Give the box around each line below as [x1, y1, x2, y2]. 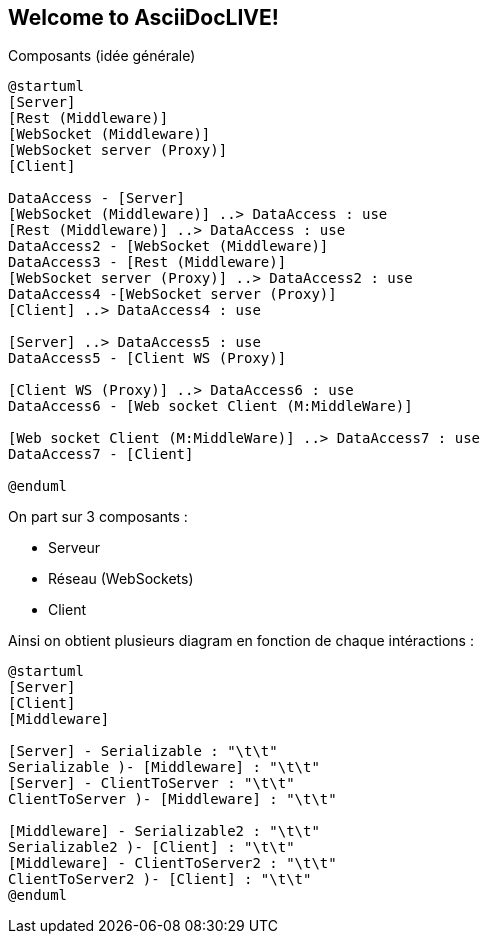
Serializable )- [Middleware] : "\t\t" [8, 759, 320, 776]
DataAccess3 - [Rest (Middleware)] [8, 254, 287, 271]
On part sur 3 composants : [8, 508, 188, 526]
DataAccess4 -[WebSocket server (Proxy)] [8, 286, 337, 303]
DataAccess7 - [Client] [8, 446, 194, 463]
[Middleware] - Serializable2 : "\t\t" [8, 823, 320, 840]
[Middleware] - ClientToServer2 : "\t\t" [8, 855, 337, 872]
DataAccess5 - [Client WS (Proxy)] [8, 350, 287, 367]
